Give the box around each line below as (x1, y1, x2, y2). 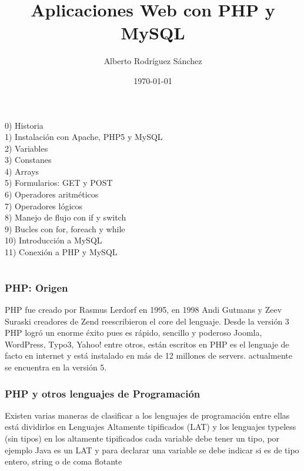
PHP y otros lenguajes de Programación (5, 386, 201, 400)
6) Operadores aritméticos (5, 188, 99, 201)
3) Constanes (5, 153, 52, 166)
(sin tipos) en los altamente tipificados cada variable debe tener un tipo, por (5, 432, 280, 445)
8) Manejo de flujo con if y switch (5, 211, 126, 223)
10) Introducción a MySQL (5, 234, 102, 246)
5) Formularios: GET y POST (5, 176, 113, 189)
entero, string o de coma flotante (5, 455, 122, 467)
